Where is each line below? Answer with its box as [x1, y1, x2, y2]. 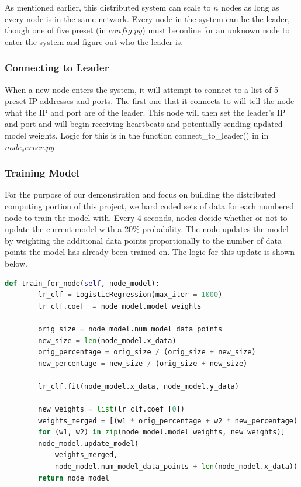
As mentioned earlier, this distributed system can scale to [5, 1, 211, 13]
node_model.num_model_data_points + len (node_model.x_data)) [54, 462, 298, 471]
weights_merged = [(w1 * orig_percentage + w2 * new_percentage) [38, 416, 298, 425]
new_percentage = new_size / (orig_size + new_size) [38, 359, 248, 368]
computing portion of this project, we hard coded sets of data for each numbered [5, 199, 295, 212]
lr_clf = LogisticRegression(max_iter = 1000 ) [38, 291, 223, 299]
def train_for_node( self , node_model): [5, 279, 160, 288]
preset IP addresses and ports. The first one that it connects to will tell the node [5, 95, 295, 107]
